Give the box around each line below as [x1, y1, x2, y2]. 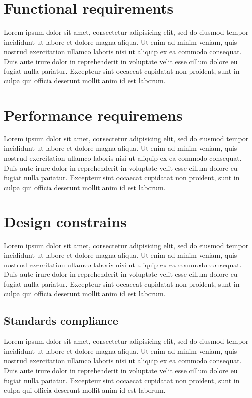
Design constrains [4, 211, 127, 231]
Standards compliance [4, 313, 118, 328]
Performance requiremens [4, 104, 183, 125]
